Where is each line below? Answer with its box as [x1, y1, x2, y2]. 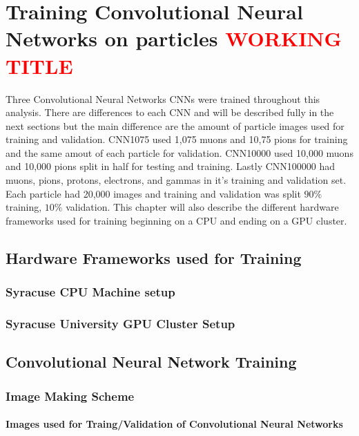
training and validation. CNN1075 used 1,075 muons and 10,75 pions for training [6, 132, 348, 146]
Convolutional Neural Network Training [6, 351, 297, 372]
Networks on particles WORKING [6, 24, 342, 53]
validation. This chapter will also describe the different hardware [66, 200, 339, 214]
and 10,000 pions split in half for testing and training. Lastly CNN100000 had [6, 159, 336, 173]
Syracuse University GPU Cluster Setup [6, 314, 235, 332]
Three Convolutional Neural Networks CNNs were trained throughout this [6, 91, 320, 106]
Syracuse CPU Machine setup [6, 283, 175, 301]
